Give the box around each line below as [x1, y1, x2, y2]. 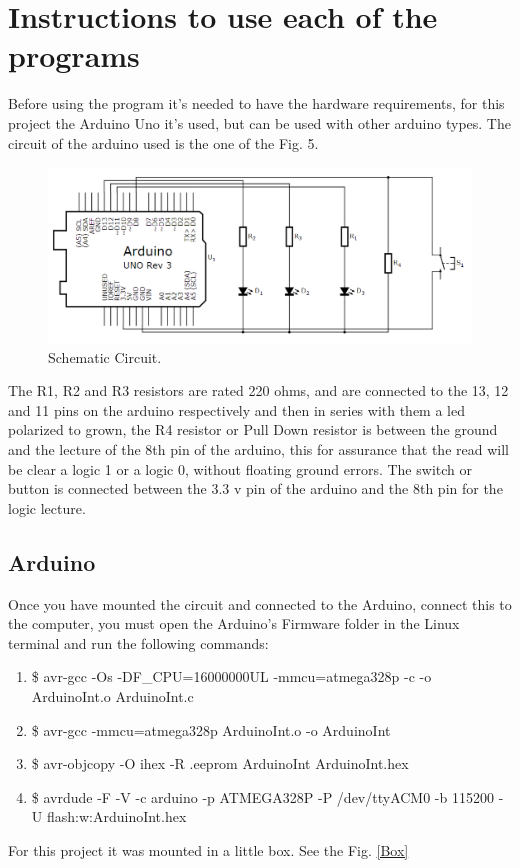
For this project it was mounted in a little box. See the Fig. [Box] [8, 839, 409, 860]
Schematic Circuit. [48, 346, 162, 367]
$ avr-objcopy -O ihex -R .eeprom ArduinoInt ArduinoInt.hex [31, 753, 409, 774]
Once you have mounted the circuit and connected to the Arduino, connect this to [8, 593, 512, 614]
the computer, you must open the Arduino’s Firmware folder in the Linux [8, 613, 460, 634]
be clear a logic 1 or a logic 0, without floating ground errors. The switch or [8, 458, 472, 479]
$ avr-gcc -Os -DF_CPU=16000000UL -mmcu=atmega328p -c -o [31, 666, 432, 687]
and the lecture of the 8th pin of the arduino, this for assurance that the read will [8, 439, 509, 460]
